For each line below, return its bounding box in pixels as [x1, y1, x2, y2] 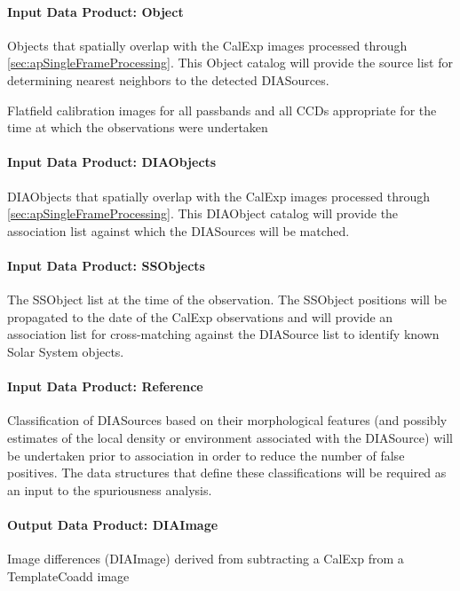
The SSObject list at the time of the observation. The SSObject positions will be [7, 290, 448, 309]
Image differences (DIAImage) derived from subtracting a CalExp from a [7, 549, 404, 568]
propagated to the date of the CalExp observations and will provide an [7, 307, 393, 326]
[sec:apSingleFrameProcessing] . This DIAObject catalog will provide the [7, 204, 399, 223]
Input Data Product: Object [7, 2, 184, 20]
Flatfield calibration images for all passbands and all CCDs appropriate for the [7, 100, 437, 119]
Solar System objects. [7, 342, 124, 360]
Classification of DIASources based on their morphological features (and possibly [7, 411, 448, 429]
